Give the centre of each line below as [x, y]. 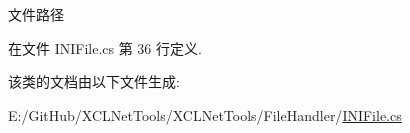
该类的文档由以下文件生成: [94, 81]
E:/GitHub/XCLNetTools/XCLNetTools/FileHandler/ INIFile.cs [205, 114]
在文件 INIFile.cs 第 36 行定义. [105, 47]
